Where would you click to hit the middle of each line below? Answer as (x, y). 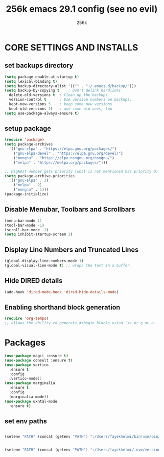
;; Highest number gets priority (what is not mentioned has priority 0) (82, 171)
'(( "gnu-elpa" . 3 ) (29, 180)
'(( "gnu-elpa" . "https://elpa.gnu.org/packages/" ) (63, 149)
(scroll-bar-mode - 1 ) (27, 230)
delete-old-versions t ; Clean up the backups (59, 95)
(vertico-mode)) (25, 379)
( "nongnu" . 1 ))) (31, 190)
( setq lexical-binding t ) (31, 81)
